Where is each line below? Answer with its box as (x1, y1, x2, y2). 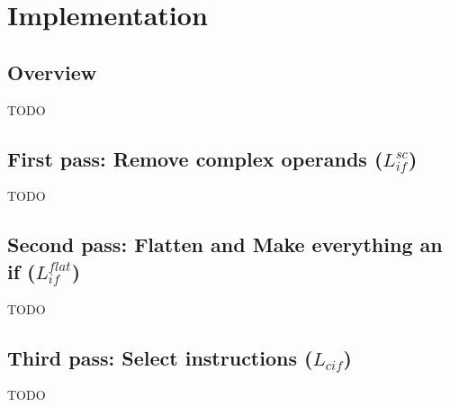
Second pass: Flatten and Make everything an (7, 231, 443, 258)
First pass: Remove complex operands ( (7, 144, 383, 172)
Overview (7, 58, 97, 86)
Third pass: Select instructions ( (7, 343, 313, 371)
